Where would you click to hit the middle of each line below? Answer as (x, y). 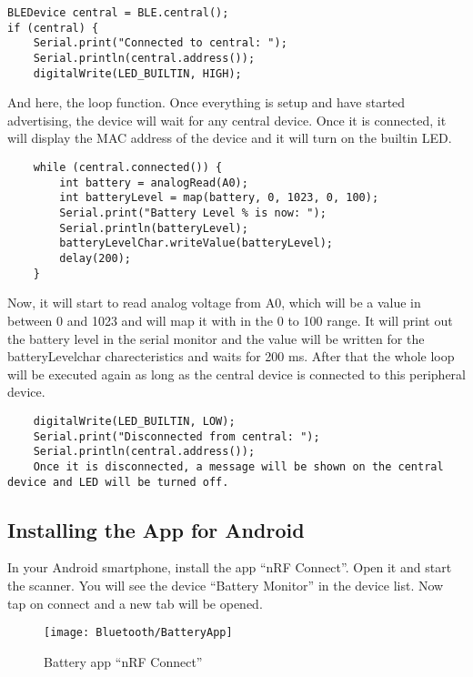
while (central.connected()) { (128, 168)
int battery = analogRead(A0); (154, 182)
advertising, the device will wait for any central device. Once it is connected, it (227, 120)
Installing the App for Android (156, 529)
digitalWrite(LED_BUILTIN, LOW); (134, 421)
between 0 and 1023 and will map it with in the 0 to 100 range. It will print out (230, 320)
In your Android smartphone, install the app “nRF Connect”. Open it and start (230, 567)
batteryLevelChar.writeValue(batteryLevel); (196, 243)
